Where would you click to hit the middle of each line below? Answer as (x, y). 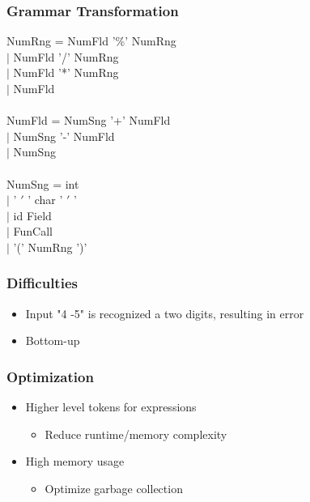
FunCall (33, 231)
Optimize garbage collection (114, 488)
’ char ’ (45, 200)
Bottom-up (53, 340)
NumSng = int (43, 183)
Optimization (50, 376)
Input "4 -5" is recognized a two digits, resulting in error (165, 313)
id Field (32, 215)
